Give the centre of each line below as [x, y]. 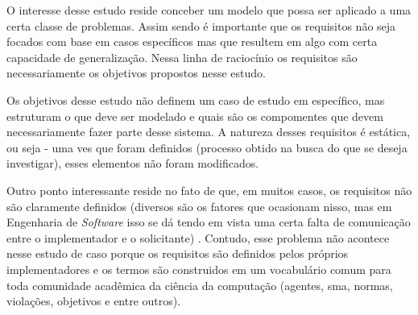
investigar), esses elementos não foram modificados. [133, 163]
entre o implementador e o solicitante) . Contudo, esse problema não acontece [198, 237]
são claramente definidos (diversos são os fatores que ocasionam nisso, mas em [199, 206]
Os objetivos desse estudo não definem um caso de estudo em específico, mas [196, 99]
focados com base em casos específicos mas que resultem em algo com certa [192, 41]
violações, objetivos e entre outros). [94, 301]
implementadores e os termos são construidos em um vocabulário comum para [199, 269]
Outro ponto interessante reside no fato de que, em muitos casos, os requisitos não [209, 190]
